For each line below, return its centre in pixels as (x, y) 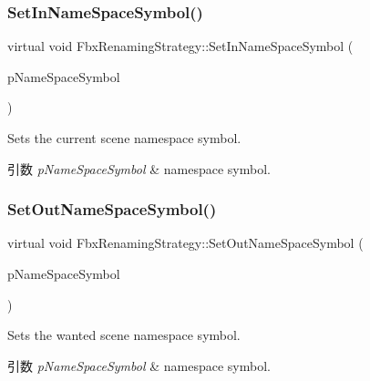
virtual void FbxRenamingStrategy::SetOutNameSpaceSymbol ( (185, 243)
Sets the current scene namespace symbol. (124, 138)
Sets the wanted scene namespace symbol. (124, 335)
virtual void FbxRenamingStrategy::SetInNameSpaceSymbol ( (180, 46)
